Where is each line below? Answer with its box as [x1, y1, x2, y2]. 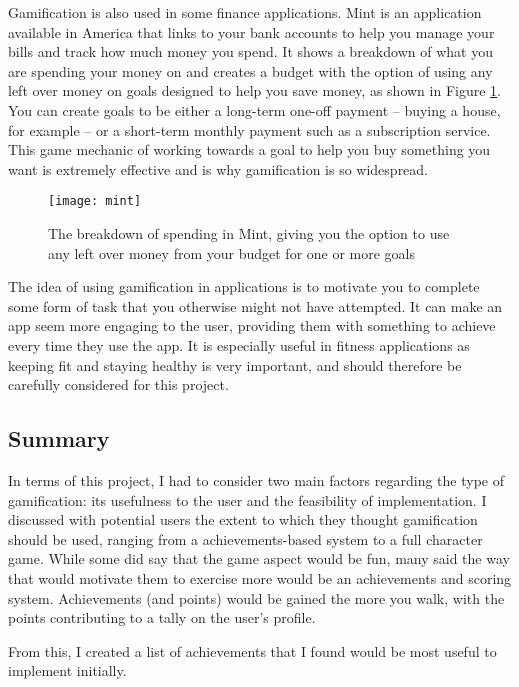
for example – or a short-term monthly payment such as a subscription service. [8, 119, 491, 140]
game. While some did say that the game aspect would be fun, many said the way [8, 548, 510, 569]
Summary [8, 423, 110, 454]
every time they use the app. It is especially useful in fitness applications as [8, 334, 470, 355]
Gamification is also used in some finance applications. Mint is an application [8, 2, 482, 22]
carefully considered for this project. [8, 374, 229, 395]
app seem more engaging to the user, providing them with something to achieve [8, 315, 496, 336]
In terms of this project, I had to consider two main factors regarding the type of [8, 469, 504, 490]
